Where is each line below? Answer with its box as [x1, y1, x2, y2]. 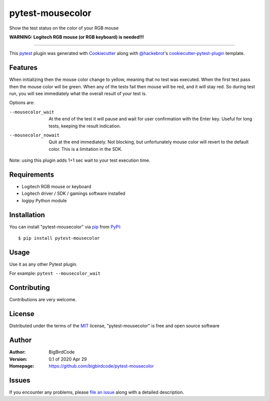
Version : [9, 356, 27, 362]
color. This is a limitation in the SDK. [48, 146, 122, 152]
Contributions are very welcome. [9, 297, 77, 303]
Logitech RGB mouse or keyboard [21, 184, 91, 190]
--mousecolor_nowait [9, 132, 60, 138]
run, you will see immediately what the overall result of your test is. [9, 90, 147, 97]
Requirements [9, 170, 54, 179]
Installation [9, 210, 45, 219]
